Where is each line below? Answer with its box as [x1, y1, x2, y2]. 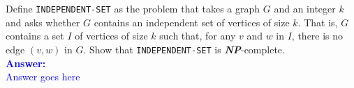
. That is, [297, 15, 338, 29]
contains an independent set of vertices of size [94, 15, 290, 29]
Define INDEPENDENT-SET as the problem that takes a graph [6, 1, 260, 15]
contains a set [6, 28, 64, 43]
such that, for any [159, 28, 236, 43]
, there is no [291, 28, 344, 43]
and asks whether [6, 15, 80, 29]
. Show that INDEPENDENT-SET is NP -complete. [83, 42, 285, 56]
